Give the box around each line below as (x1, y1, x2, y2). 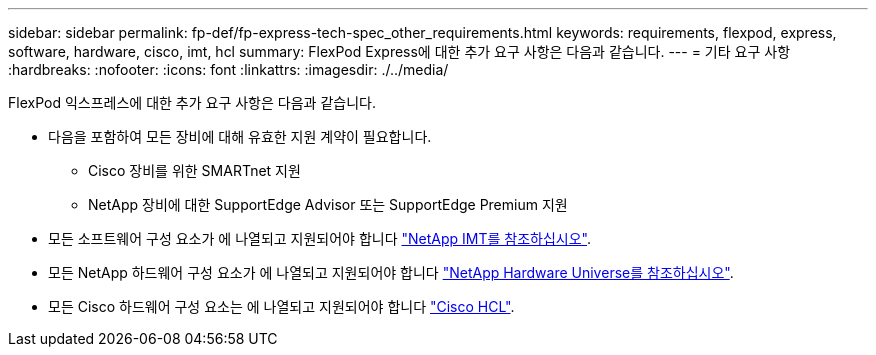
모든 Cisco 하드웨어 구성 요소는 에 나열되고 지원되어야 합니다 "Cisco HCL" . (48, 298, 515, 315)
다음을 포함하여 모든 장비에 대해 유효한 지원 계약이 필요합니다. (48, 128, 432, 145)
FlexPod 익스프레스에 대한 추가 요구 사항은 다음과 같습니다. (8, 94, 376, 111)
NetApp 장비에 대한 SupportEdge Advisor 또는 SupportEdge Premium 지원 (88, 196, 568, 213)
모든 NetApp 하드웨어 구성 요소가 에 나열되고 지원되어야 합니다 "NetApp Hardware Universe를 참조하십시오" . (48, 264, 734, 281)
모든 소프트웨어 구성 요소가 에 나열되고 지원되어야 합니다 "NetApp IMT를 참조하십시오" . (48, 230, 592, 247)
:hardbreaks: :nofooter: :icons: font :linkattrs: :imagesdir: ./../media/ (8, 61, 449, 78)
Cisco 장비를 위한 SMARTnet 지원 (88, 162, 301, 179)
